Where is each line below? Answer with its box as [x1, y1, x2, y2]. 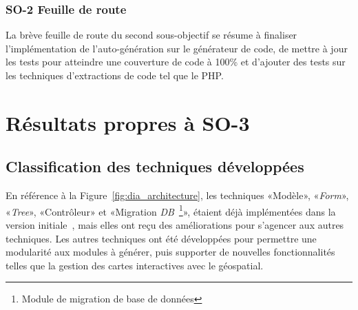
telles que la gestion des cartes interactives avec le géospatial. [6, 258, 264, 272]
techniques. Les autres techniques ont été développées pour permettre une [6, 231, 317, 245]
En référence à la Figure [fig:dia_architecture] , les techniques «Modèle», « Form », [6, 188, 349, 203]
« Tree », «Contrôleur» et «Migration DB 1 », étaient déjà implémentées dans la [6, 202, 336, 218]
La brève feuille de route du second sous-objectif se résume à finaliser [6, 28, 297, 42]
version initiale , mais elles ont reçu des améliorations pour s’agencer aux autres [6, 218, 344, 232]
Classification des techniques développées [6, 156, 304, 177]
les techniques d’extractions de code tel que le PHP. [6, 68, 224, 82]
